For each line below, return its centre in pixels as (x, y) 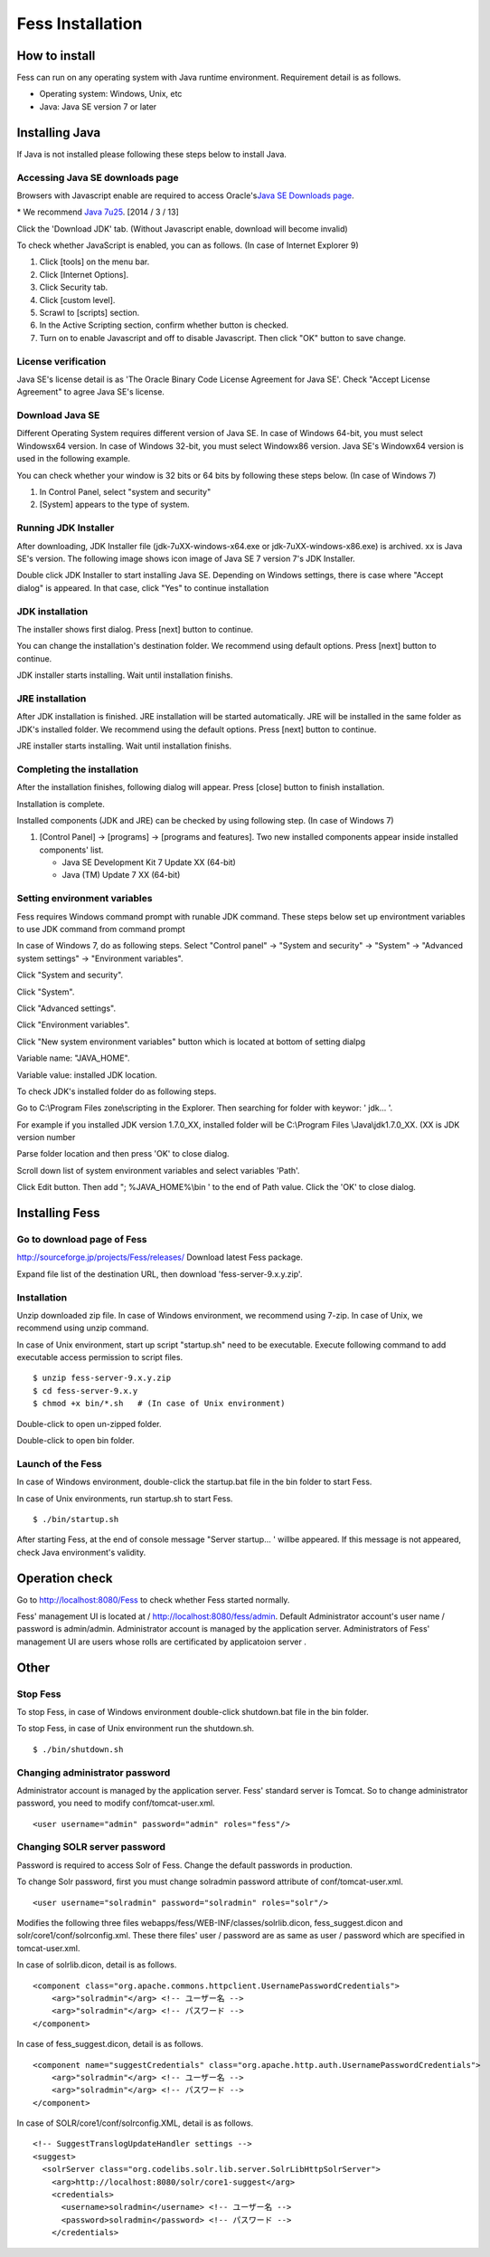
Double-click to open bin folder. (75, 1441)
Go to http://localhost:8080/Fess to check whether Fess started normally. (153, 1600)
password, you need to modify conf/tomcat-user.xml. (116, 1803)
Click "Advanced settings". (66, 1008)
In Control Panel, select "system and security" (125, 492)
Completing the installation (78, 769)
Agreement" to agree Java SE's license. (90, 392)
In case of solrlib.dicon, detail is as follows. (97, 1965)
